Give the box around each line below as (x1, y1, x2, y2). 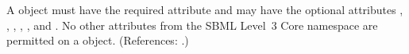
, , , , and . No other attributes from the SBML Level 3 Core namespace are (6, 16, 378, 33)
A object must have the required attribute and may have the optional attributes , (6, 2, 403, 17)
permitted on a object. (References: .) (6, 32, 189, 49)
